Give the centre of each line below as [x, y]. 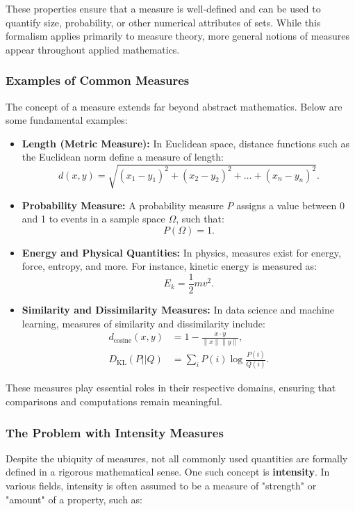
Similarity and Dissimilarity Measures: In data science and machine [178, 309]
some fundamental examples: [67, 120]
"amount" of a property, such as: [74, 499]
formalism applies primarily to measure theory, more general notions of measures [178, 36]
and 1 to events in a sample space [93, 219]
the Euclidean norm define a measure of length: [123, 157]
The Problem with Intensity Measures [115, 432]
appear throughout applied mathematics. [93, 49]
